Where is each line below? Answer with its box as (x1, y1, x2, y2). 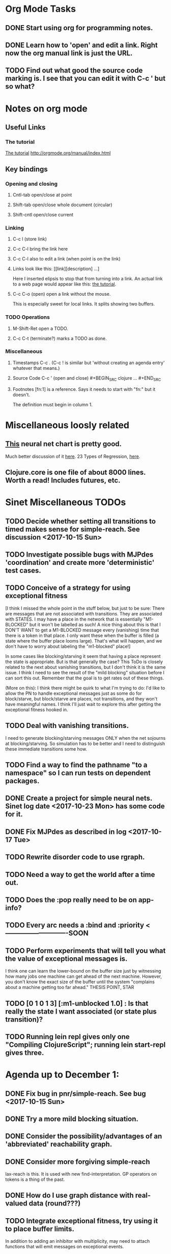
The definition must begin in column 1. (12, 401, 93, 407)
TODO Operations (5, 314, 50, 321)
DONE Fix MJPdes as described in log (5, 827, 127, 836)
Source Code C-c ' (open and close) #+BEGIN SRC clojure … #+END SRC (12, 375, 161, 382)
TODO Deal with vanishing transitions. (5, 721, 129, 730)
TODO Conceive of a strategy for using (5, 584, 131, 592)
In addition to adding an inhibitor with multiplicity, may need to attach (5, 1238, 150, 1244)
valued (5, 1199, 28, 1208)
